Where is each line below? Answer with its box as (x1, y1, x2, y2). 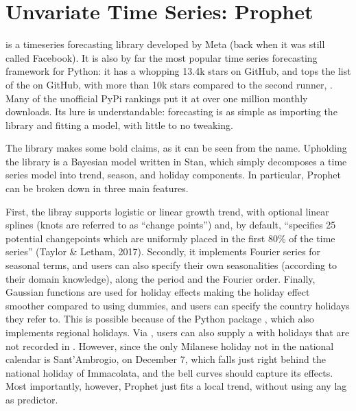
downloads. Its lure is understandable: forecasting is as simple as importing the (5, 104, 337, 119)
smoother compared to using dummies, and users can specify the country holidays (5, 298, 350, 312)
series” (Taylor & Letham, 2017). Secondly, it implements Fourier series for (5, 244, 321, 259)
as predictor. (5, 392, 58, 406)
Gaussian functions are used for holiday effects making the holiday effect (5, 285, 310, 299)
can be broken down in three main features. (5, 181, 189, 196)
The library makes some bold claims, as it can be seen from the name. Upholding (5, 141, 347, 155)
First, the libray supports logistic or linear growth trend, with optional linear (5, 204, 329, 218)
